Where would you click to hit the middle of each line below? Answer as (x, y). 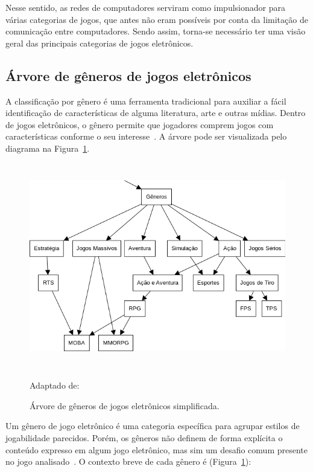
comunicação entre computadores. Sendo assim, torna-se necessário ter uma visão (156, 31)
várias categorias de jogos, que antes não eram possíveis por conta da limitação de (157, 19)
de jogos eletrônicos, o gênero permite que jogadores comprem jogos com (140, 124)
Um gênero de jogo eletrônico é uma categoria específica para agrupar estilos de (153, 426)
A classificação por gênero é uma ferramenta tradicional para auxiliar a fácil (146, 101)
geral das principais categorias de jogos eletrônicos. (100, 43)
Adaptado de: (55, 385)
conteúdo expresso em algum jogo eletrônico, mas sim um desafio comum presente (156, 449)
